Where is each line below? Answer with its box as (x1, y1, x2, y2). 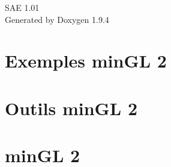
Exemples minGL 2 (5, 48, 167, 73)
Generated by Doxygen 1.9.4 (5, 13, 109, 25)
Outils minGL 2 (5, 95, 138, 120)
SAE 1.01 (5, 1, 40, 13)
